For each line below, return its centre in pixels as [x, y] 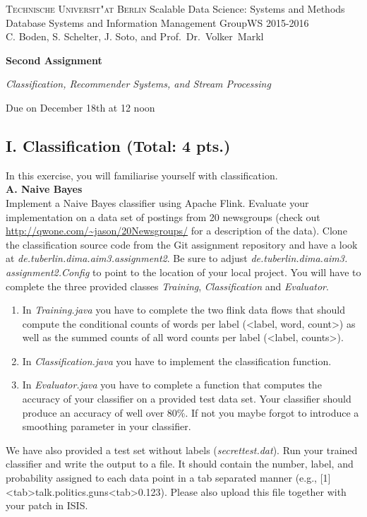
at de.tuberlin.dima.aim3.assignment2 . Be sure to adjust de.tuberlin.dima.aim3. [177, 258]
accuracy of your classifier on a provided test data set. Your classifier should [187, 399]
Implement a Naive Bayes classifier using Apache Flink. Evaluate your [157, 202]
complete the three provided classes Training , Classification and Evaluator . [167, 286]
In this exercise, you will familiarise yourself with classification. [142, 175]
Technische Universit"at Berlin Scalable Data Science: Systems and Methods [175, 8]
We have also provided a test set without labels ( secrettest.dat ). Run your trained [182, 450]
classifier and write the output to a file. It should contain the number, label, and [180, 464]
